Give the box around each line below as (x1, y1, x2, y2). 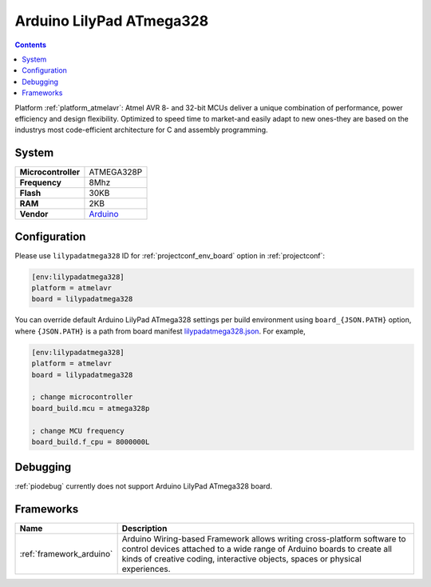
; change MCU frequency (31, 426, 125, 435)
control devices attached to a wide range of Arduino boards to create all (121, 544, 393, 555)
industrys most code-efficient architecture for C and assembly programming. (14, 125, 268, 135)
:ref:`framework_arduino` (19, 549, 113, 560)
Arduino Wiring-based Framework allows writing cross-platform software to (121, 533, 406, 545)
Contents (14, 40, 47, 50)
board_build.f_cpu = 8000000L (31, 437, 150, 446)
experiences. (121, 564, 171, 575)
